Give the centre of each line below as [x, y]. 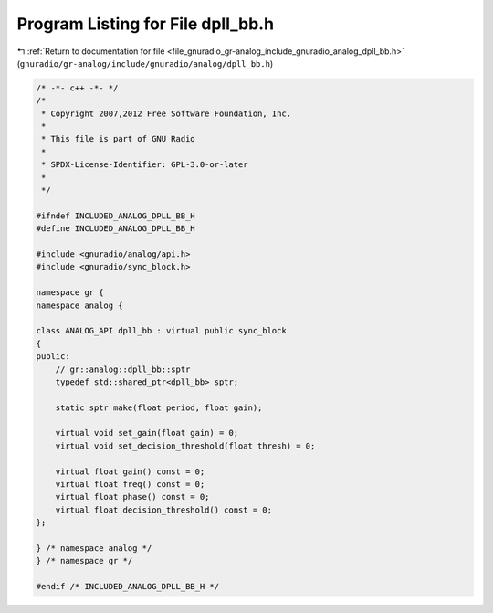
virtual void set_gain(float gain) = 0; [147, 433]
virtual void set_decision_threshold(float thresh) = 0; [185, 446]
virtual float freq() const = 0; [130, 485]
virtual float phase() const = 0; [132, 497]
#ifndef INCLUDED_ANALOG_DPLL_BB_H [115, 216]
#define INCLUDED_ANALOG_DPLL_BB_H [115, 229]
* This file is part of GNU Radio [118, 139]
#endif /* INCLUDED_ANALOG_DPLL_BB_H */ [127, 587]
